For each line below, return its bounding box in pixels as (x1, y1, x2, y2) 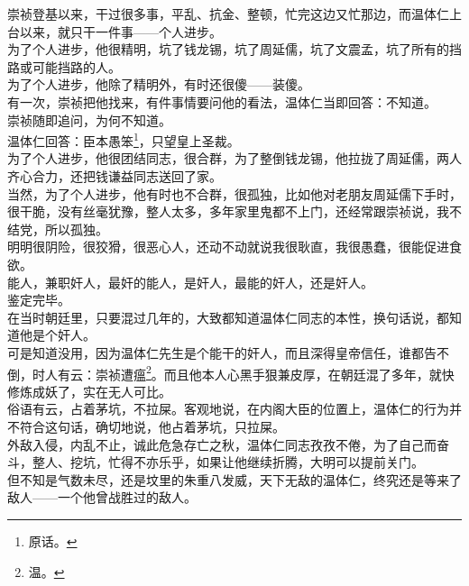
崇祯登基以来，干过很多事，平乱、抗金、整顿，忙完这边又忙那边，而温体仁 (7, 5, 449, 23)
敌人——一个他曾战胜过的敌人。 (7, 488, 197, 507)
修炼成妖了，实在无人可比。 (7, 381, 171, 400)
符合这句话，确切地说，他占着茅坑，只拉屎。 (19, 417, 285, 435)
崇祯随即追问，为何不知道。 (7, 110, 171, 129)
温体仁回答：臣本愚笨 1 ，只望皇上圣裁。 (7, 129, 240, 150)
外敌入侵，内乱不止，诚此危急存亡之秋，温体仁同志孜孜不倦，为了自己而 (7, 435, 437, 453)
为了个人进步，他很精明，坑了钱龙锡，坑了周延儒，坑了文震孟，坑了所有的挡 (7, 40, 462, 59)
